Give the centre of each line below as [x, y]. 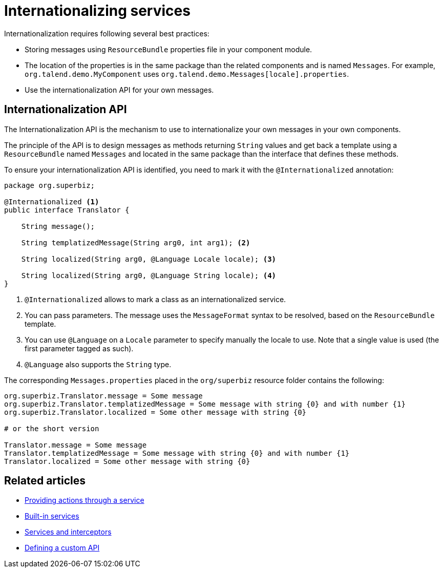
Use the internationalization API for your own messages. [119, 90]
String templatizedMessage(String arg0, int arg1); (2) [136, 242]
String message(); [58, 226]
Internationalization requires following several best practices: [107, 33]
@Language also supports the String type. [98, 364]
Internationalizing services [97, 11]
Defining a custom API [62, 548]
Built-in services [52, 516]
